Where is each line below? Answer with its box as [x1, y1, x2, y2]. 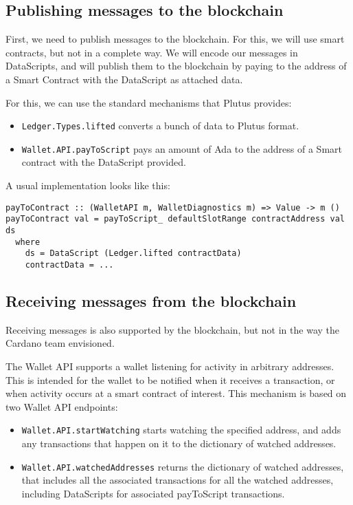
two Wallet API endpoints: [5, 399, 118, 413]
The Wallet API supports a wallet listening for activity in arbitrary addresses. [5, 359, 334, 373]
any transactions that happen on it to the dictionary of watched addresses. [21, 436, 337, 451]
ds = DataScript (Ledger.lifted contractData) [25, 248, 242, 259]
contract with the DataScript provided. [21, 155, 186, 169]
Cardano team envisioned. [5, 336, 115, 350]
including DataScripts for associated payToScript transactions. [21, 486, 285, 500]
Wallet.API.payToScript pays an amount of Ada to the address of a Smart [21, 141, 342, 155]
